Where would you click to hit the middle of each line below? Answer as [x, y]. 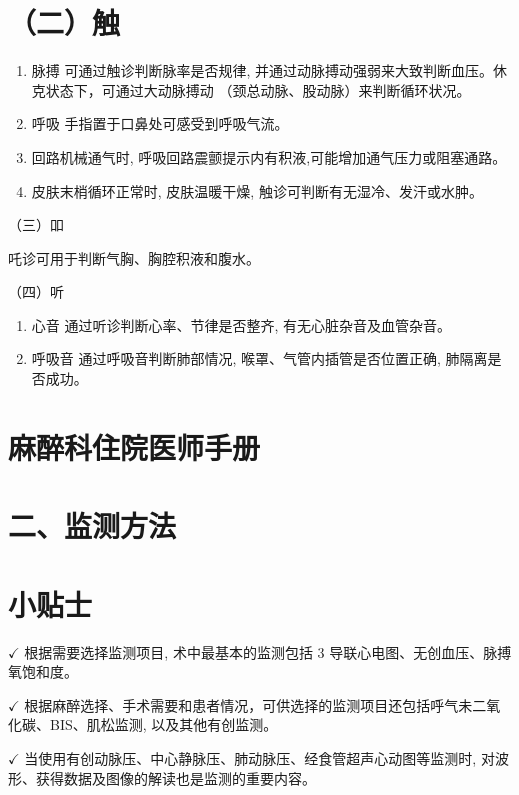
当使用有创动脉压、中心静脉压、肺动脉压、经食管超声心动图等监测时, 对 [259, 757]
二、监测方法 [92, 525]
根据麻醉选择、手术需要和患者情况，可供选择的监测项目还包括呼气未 [248, 704]
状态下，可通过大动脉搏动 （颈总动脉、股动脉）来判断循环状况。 [258, 89]
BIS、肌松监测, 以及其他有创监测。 [163, 724]
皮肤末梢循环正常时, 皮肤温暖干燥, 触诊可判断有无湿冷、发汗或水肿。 [257, 190]
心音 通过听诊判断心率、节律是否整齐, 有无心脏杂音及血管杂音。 [241, 324]
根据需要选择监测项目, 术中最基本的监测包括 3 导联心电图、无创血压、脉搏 [268, 651]
